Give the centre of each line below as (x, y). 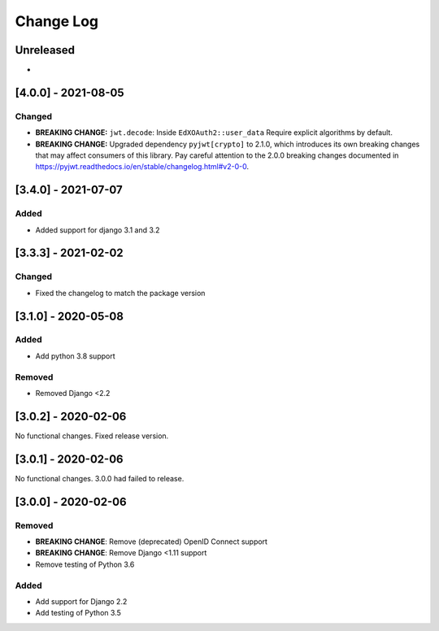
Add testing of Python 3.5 (78, 613)
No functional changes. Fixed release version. (92, 436)
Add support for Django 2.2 (81, 601)
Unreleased (45, 50)
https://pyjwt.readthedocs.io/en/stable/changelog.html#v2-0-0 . (142, 167)
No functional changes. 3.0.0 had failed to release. (100, 478)
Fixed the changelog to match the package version (120, 293)
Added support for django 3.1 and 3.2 (98, 230)
